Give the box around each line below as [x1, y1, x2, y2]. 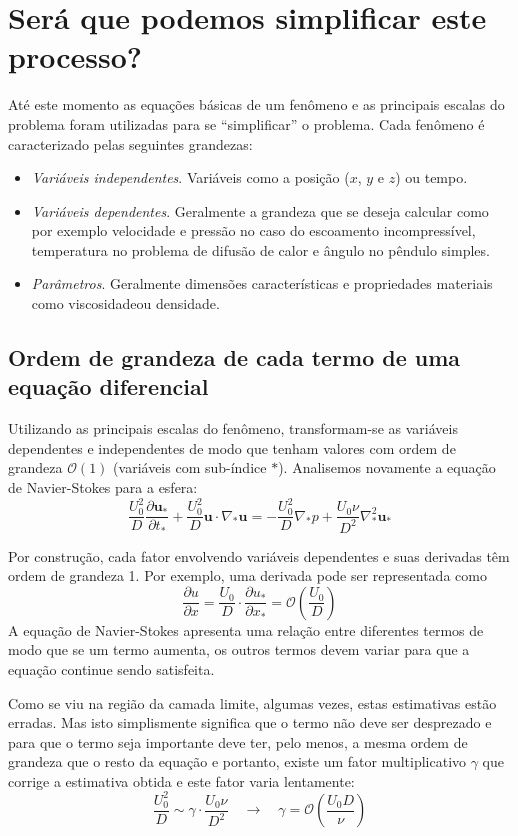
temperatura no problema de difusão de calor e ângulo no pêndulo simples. [31, 239, 490, 260]
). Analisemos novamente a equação [278, 457, 496, 478]
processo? [8, 36, 142, 77]
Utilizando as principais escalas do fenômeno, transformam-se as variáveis [8, 418, 458, 439]
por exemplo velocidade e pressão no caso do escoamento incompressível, [31, 220, 476, 241]
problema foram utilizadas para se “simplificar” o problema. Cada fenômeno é [8, 113, 485, 134]
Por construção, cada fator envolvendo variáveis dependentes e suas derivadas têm [8, 545, 510, 566]
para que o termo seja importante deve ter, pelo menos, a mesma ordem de [8, 731, 468, 752]
